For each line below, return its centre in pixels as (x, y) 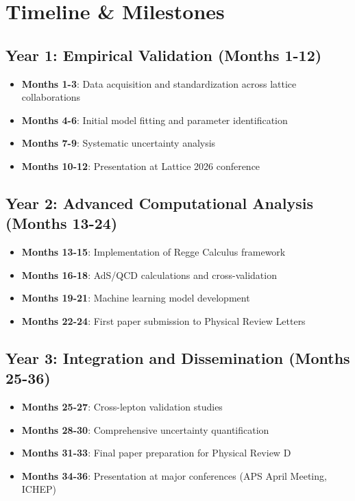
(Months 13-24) (62, 223)
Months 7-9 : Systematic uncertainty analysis (119, 143)
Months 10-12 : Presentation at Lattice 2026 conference (141, 166)
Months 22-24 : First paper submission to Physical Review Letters (163, 320)
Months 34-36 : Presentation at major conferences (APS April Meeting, (174, 475)
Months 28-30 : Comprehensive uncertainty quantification (145, 429)
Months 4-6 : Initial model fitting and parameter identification (155, 120)
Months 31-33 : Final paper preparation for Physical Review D (156, 453)
